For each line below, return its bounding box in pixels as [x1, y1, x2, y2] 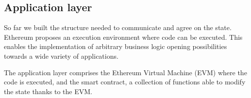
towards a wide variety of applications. [4, 50, 118, 61]
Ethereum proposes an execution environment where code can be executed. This [4, 32, 243, 42]
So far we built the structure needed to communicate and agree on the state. [4, 22, 232, 33]
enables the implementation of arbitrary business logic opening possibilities [4, 41, 227, 51]
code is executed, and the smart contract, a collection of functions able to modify [4, 77, 246, 87]
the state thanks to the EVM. [4, 86, 92, 96]
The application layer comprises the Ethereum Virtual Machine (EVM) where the [4, 67, 247, 77]
